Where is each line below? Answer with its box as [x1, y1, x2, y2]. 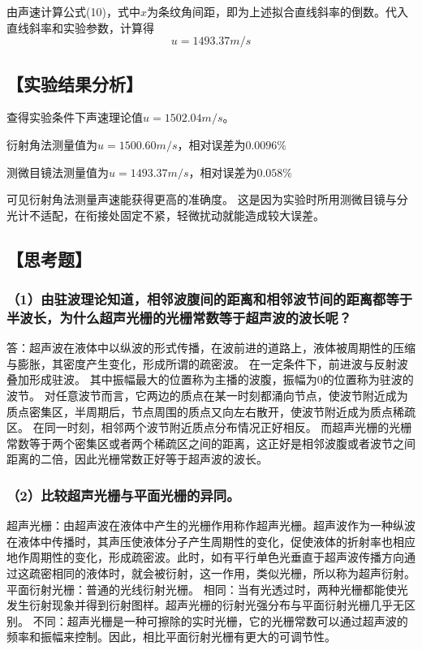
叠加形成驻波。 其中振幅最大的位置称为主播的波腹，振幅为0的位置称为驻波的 [6, 371, 414, 388]
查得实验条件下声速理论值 [6, 109, 143, 126]
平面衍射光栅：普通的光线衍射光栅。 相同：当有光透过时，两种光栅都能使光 [6, 580, 408, 597]
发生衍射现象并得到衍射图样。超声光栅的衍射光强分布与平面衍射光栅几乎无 [6, 596, 404, 613]
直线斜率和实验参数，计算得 [6, 19, 154, 36]
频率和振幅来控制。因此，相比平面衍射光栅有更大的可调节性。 [6, 628, 336, 645]
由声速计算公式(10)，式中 [6, 3, 140, 19]
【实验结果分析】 [6, 71, 143, 96]
